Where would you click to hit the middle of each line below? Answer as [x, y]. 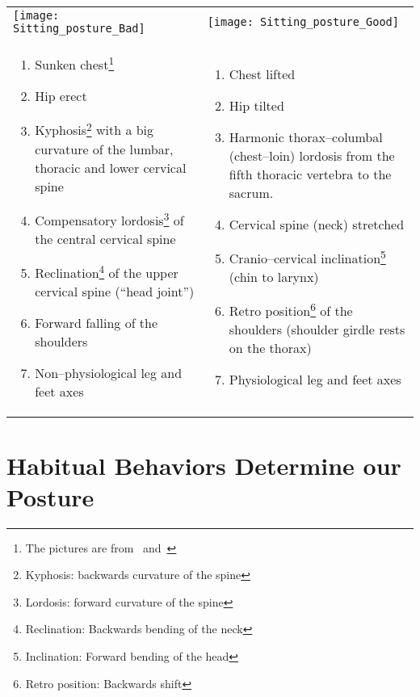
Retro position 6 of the [291, 310]
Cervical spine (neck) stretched [317, 224]
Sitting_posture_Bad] [79, 28]
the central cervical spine [105, 238]
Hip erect [61, 96]
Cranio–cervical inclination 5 [307, 257]
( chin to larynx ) [274, 277]
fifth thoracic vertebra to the [310, 174]
